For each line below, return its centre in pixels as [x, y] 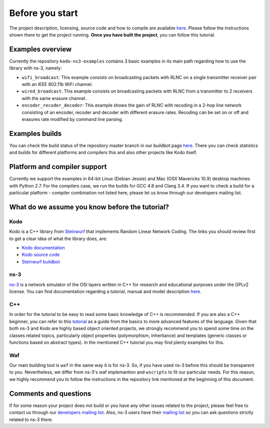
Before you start [44, 13]
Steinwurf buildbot [41, 261]
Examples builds [35, 133]
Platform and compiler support [58, 167]
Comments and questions [50, 393]
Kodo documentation [43, 247]
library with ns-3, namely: [35, 68]
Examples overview [40, 49]
